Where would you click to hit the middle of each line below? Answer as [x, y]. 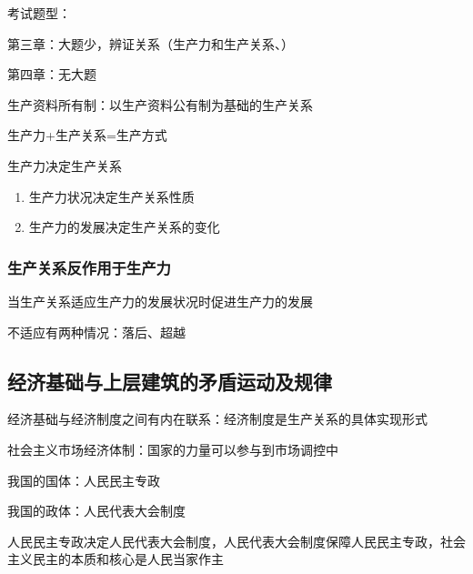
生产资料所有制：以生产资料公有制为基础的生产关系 [160, 104]
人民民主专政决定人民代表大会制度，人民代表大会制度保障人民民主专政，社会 [236, 541]
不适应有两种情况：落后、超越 [96, 332]
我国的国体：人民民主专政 [84, 480]
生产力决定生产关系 [65, 165]
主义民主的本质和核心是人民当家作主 [116, 559]
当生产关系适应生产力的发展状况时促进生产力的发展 [160, 301]
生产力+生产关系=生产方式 [87, 135]
